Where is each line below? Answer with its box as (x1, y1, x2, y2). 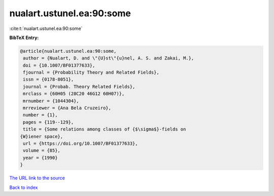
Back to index (9, 184, 38, 190)
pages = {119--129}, (23, 119, 74, 125)
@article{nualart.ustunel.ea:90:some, (20, 48, 117, 54)
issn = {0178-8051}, (23, 77, 74, 82)
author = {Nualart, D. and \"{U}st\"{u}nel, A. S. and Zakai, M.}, (23, 55, 194, 61)
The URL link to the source (9, 175, 65, 181)
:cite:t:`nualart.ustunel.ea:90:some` (9, 25, 83, 31)
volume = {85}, (23, 148, 61, 153)
